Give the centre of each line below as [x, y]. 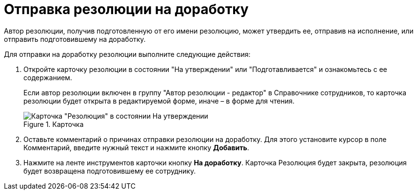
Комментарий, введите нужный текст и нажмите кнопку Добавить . [136, 147]
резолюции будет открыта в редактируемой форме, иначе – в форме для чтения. [159, 101]
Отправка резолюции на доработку [126, 9]
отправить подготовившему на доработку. [75, 39]
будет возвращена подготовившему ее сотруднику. [110, 171]
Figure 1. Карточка [54, 124]
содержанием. [48, 77]
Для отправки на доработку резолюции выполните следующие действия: [127, 54]
